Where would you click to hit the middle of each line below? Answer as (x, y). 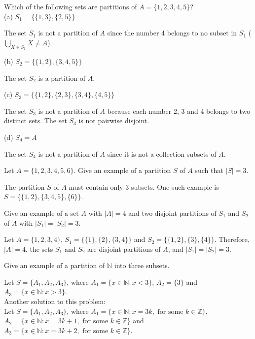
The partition (24, 186)
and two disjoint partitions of (172, 213)
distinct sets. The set (36, 120)
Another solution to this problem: (55, 301)
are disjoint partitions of (124, 249)
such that (209, 170)
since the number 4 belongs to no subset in (172, 33)
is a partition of (62, 78)
